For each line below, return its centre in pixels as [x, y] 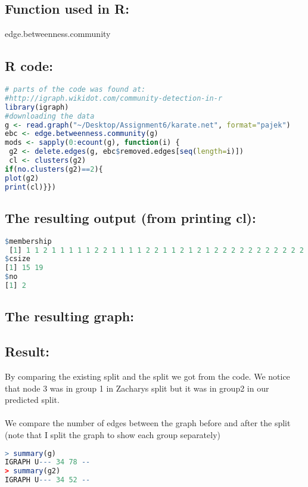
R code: [29, 66]
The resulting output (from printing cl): [130, 217]
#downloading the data [50, 116]
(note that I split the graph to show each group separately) [113, 434]
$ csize [18, 259]
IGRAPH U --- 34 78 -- [48, 462]
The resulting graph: [69, 316]
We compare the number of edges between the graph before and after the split [148, 423]
